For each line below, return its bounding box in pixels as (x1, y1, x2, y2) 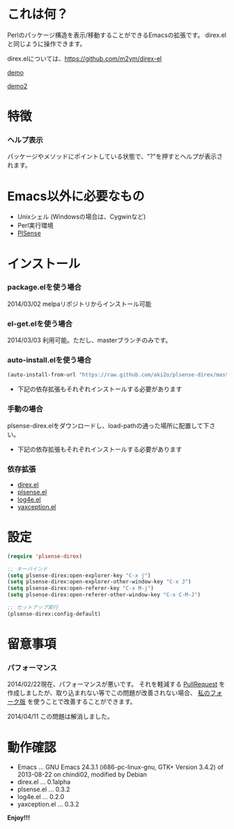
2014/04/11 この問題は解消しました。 (7, 712, 114, 721)
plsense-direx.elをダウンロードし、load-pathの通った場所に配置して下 (7, 421, 210, 430)
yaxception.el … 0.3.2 (17, 800, 79, 809)
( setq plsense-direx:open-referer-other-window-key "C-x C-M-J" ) (7, 592, 201, 599)
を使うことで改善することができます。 (26, 698, 137, 706)
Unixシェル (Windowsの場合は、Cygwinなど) (17, 212, 146, 221)
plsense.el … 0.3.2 (17, 785, 70, 793)
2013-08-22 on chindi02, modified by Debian (17, 770, 148, 779)
